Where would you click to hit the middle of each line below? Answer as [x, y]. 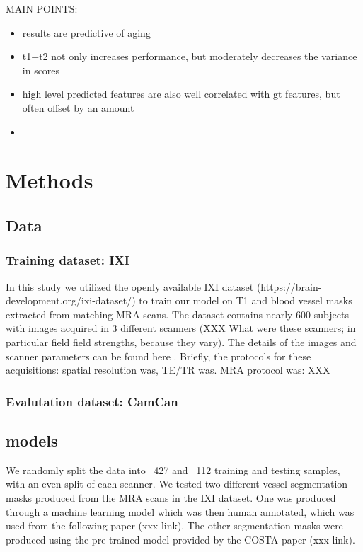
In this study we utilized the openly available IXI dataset [130, 286]
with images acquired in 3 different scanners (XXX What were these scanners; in [181, 328]
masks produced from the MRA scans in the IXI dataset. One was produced [171, 497]
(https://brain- [289, 286]
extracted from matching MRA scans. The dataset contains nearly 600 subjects [177, 314]
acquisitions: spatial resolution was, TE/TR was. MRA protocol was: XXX [168, 370]
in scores [41, 70]
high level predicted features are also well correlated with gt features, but [181, 94]
